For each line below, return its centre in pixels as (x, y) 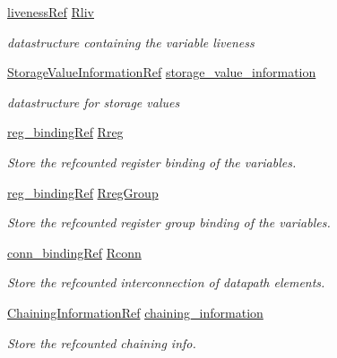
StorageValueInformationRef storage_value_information (162, 72)
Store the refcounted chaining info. (102, 342)
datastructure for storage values (94, 102)
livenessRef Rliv (51, 12)
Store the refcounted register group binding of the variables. (169, 222)
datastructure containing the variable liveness (131, 42)
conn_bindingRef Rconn (74, 252)
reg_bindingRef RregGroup (83, 192)
